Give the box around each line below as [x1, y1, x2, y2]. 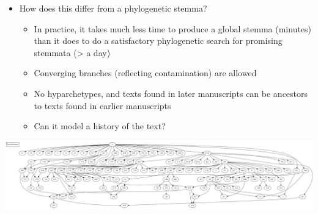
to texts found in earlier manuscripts [34, 99, 171, 112]
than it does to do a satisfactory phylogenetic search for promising [34, 34, 283, 47]
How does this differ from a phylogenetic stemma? [19, 2, 207, 14]
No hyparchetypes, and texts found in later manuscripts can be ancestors [34, 87, 308, 99]
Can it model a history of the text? [34, 119, 166, 132]
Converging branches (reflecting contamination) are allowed [34, 66, 257, 79]
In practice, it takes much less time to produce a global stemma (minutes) [34, 22, 312, 35]
